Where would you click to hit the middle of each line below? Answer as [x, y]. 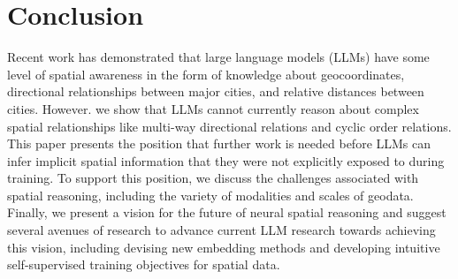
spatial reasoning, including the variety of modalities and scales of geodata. [210, 195]
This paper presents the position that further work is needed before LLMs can [219, 143]
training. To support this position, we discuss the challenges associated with [213, 178]
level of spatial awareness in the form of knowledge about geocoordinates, [206, 74]
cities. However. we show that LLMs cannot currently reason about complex [213, 108]
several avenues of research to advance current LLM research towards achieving [221, 230]
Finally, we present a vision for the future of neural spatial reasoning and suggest [227, 212]
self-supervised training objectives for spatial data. [144, 264]
